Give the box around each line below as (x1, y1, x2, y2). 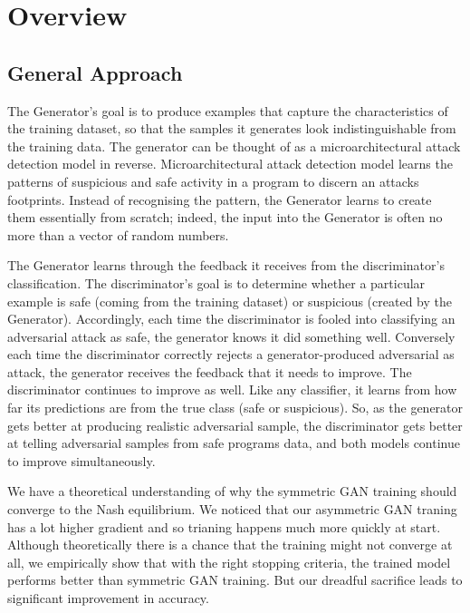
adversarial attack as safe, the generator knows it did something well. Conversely (7, 326, 456, 345)
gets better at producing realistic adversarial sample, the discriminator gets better (7, 415, 463, 434)
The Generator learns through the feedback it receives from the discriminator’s (7, 256, 445, 275)
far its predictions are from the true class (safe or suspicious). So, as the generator (7, 398, 464, 417)
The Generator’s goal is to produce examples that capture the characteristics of (7, 101, 448, 120)
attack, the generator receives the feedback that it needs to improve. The (7, 362, 412, 381)
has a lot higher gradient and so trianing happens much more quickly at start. (7, 517, 441, 536)
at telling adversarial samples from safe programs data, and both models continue (7, 433, 460, 452)
